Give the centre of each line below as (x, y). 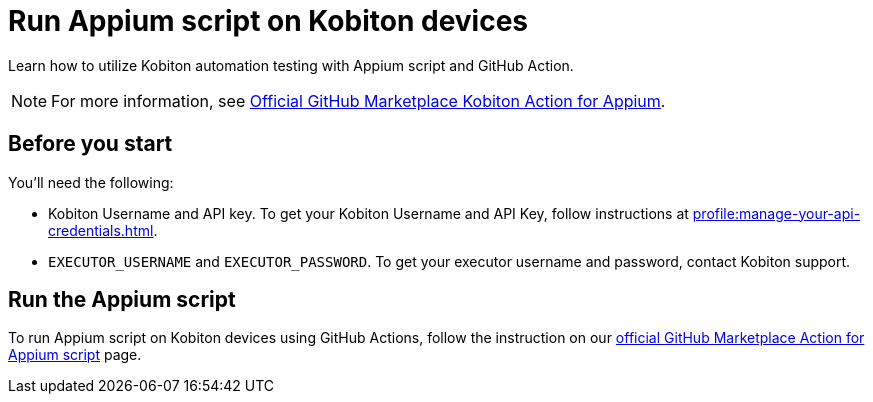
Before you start (90, 144)
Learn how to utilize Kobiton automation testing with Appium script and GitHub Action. (291, 65)
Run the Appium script (122, 300)
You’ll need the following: (91, 182)
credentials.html (101, 230)
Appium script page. (75, 355)
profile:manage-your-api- (776, 213)
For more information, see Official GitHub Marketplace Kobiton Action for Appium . (358, 100)
